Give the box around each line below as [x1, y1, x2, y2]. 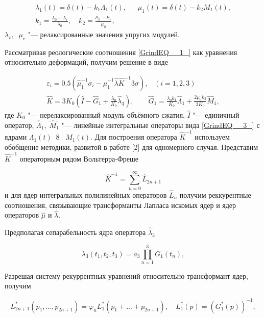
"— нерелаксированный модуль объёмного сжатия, [28, 109, 185, 120]
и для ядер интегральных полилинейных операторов [5, 189, 167, 200]
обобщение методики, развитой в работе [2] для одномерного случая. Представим [5, 141, 258, 152]
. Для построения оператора [90, 131, 177, 142]
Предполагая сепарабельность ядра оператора [5, 227, 146, 237]
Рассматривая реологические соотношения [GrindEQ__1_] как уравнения [5, 46, 237, 57]
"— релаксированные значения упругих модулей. [28, 29, 180, 39]
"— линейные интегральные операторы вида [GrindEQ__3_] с [61, 119, 260, 130]
